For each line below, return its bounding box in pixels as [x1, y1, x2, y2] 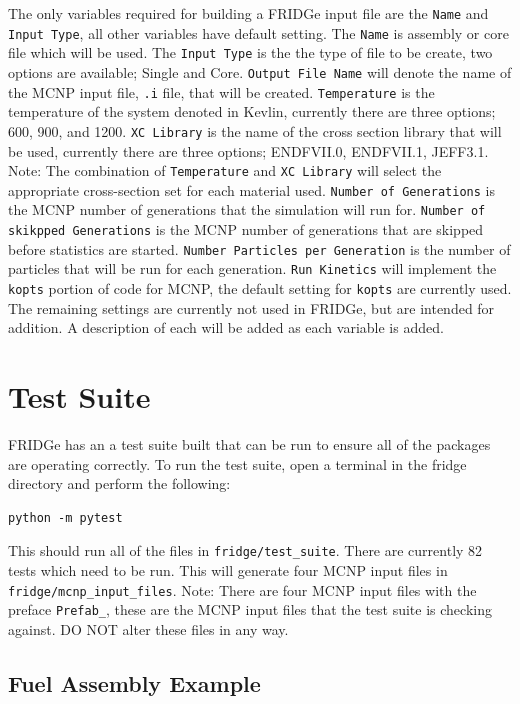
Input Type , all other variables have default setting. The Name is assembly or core [8, 22, 509, 43]
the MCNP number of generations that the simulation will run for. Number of [8, 199, 486, 220]
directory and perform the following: [8, 473, 231, 494]
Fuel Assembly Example [8, 667, 261, 698]
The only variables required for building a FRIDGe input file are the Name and [8, 3, 489, 23]
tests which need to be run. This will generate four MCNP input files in [8, 560, 448, 581]
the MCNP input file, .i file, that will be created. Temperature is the [8, 81, 435, 102]
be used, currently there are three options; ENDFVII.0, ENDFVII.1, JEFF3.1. [8, 140, 489, 161]
